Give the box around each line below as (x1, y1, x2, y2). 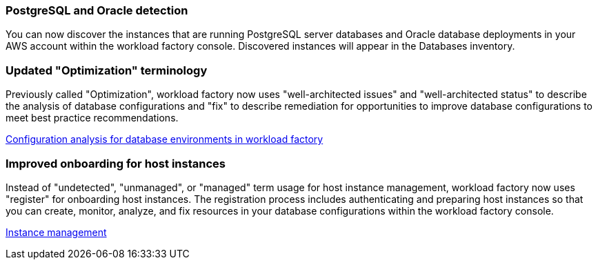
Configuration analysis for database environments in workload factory (6, 133, 323, 146)
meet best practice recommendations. (6, 112, 179, 124)
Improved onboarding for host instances (6, 156, 226, 170)
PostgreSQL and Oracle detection (6, 3, 188, 17)
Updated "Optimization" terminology (6, 63, 208, 77)
